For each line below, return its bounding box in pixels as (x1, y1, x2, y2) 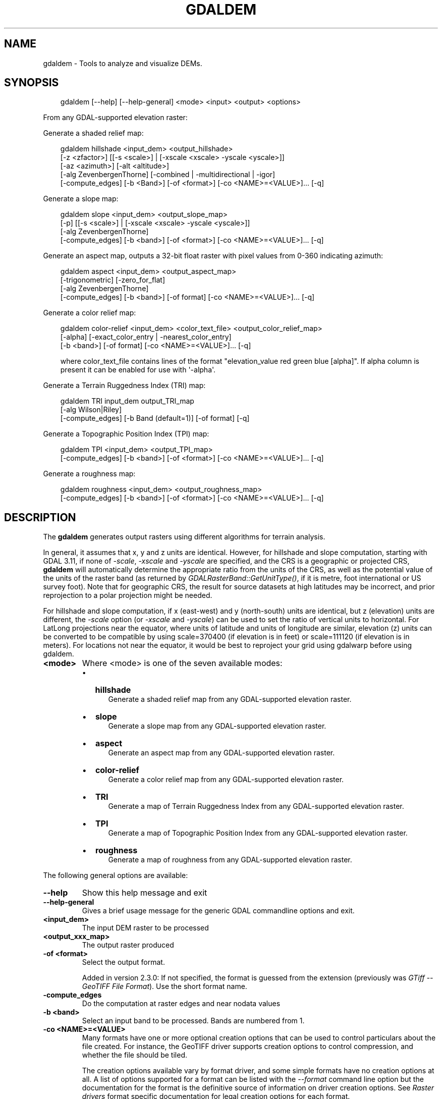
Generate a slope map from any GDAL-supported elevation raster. (108, 722, 326, 731)
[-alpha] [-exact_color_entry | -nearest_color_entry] (60, 333, 232, 342)
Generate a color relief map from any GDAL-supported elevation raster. (108, 775, 344, 784)
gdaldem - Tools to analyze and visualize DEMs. (43, 59, 202, 68)
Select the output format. (82, 958, 165, 967)
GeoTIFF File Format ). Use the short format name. (82, 982, 247, 991)
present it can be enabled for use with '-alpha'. (60, 365, 216, 374)
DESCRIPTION (4, 511, 76, 524)
